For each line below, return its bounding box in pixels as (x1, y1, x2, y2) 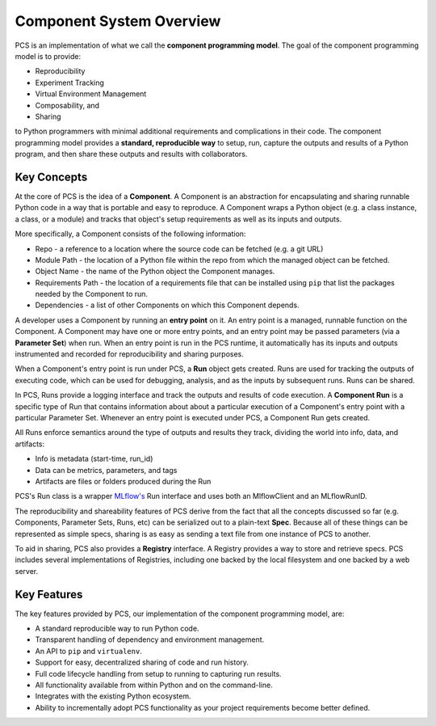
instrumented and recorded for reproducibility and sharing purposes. (15, 349, 244, 359)
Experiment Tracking (35, 78, 105, 87)
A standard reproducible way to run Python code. (35, 623, 199, 633)
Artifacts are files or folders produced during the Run (35, 476, 212, 486)
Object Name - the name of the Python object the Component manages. (35, 267, 275, 276)
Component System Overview (15, 12, 221, 30)
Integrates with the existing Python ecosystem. (35, 691, 191, 701)
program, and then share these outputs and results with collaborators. (15, 150, 248, 159)
